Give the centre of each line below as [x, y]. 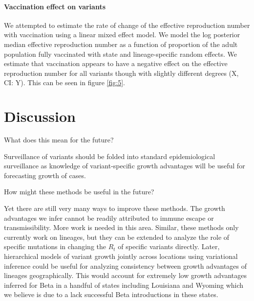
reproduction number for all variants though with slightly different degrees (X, [121, 73]
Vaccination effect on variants [55, 6]
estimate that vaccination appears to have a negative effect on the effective [116, 63]
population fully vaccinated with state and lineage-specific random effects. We [121, 54]
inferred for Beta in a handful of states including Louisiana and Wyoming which [124, 285]
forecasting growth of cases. [45, 175]
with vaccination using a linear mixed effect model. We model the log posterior [122, 35]
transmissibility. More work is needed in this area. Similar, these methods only [121, 227]
